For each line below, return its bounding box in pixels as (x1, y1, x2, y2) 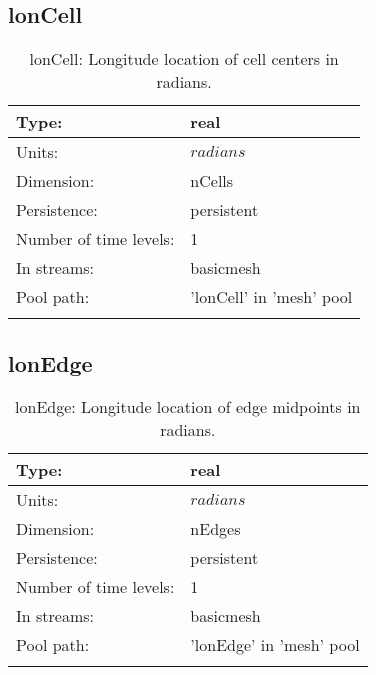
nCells (190, 169, 234, 193)
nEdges (190, 517, 241, 541)
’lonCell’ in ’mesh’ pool (190, 285, 353, 309)
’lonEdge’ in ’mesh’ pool (190, 633, 360, 657)
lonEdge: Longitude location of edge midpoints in (15, 395, 361, 419)
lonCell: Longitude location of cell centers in (29, 47, 339, 71)
